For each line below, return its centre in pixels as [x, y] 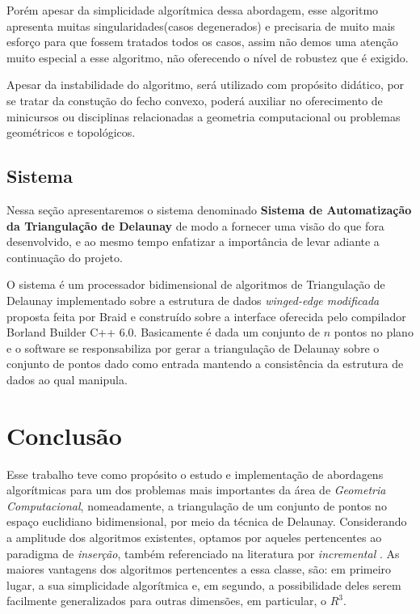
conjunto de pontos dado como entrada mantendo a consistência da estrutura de [205, 364]
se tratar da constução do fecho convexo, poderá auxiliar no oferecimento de [195, 100]
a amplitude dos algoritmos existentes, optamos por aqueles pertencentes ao [194, 537]
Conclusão [64, 435]
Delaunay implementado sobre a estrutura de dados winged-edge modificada [193, 300]
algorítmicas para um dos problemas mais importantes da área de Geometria [196, 490]
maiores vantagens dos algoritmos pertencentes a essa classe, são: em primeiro [199, 569]
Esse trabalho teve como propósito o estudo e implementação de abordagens [195, 474]
